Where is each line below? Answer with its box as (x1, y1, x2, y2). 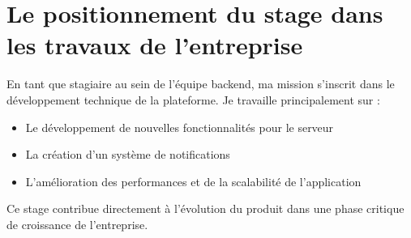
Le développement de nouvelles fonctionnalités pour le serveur (25, 118, 334, 135)
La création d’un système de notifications (25, 146, 230, 163)
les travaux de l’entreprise (6, 28, 303, 62)
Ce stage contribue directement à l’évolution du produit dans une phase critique (6, 200, 405, 217)
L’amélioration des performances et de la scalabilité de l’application (25, 172, 362, 189)
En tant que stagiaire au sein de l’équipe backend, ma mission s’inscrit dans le (6, 75, 395, 92)
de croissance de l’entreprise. (6, 215, 148, 232)
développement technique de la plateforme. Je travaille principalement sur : (6, 91, 380, 108)
